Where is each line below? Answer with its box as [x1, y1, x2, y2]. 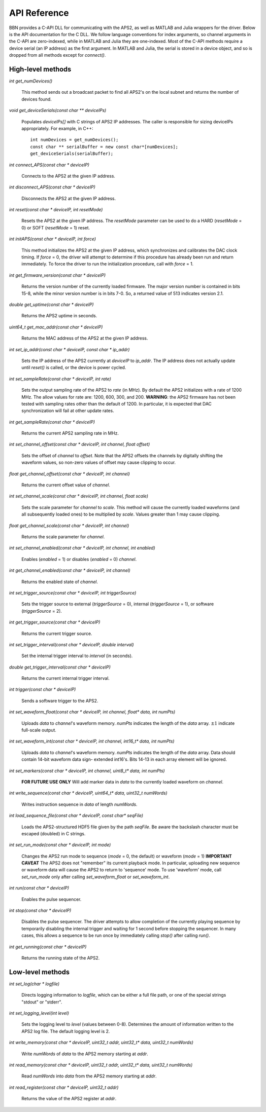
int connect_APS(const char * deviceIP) [9, 162, 90, 168]
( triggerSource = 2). [21, 608, 62, 614]
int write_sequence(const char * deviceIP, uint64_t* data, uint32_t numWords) [9, 790, 167, 796]
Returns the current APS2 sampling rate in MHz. [21, 430, 119, 436]
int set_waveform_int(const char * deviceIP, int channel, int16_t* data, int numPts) [9, 738, 175, 744]
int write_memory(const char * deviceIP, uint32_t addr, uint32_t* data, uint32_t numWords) [9, 1039, 194, 1045]
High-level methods [9, 65, 71, 74]
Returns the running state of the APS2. [21, 955, 100, 961]
